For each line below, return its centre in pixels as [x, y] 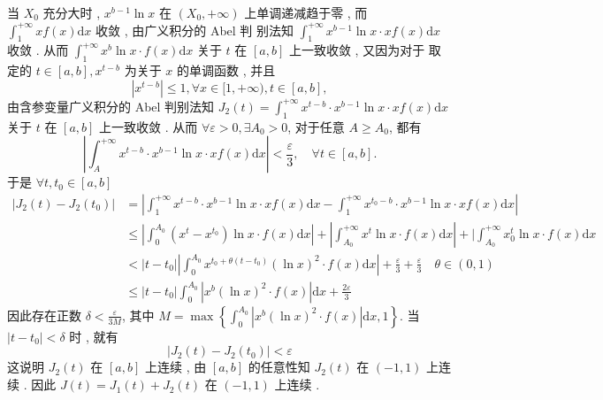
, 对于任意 [316, 126]
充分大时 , [72, 12]
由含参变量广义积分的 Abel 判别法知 [111, 106]
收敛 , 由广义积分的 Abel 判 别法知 [195, 30]
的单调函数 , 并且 [226, 70]
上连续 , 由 [176, 367]
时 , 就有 [94, 336]
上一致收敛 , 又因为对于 [357, 50]
